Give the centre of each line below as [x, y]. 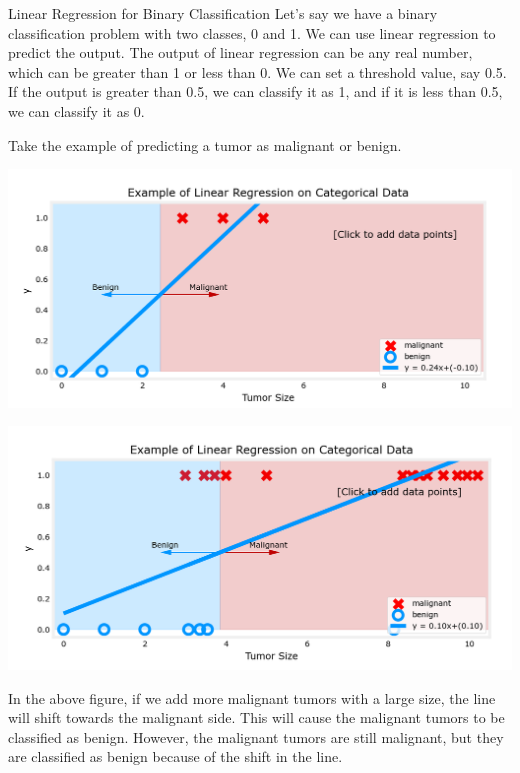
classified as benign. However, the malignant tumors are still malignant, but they [256, 736]
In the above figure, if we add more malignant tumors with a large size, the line [252, 697]
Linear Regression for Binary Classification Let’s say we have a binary [223, 13]
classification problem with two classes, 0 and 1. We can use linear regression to [252, 32]
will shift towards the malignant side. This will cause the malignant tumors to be [256, 717]
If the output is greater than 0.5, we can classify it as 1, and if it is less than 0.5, [255, 91]
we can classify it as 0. [76, 110]
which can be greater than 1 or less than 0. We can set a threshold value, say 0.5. [257, 71]
